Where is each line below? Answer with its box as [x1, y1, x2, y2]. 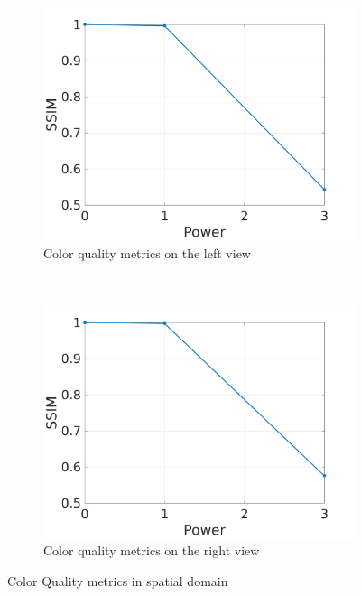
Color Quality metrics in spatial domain [7, 571, 228, 590]
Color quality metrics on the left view [43, 243, 251, 262]
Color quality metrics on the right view [43, 541, 260, 560]
